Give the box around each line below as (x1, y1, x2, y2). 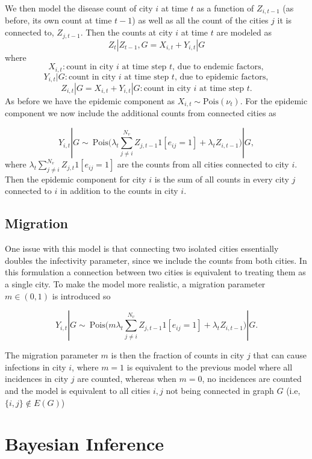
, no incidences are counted (202, 372, 302, 385)
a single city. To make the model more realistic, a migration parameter (5, 278, 266, 290)
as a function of (196, 2, 254, 14)
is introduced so (52, 289, 111, 302)
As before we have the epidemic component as (5, 95, 175, 107)
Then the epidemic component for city (5, 172, 146, 185)
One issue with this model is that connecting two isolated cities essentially (5, 242, 279, 255)
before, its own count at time (5, 14, 112, 27)
